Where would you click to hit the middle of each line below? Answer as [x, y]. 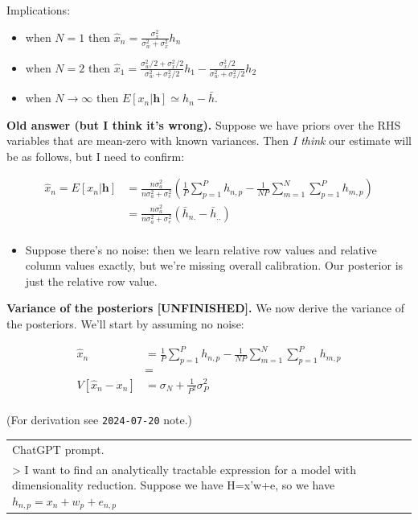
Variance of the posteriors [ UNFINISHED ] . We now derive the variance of [205, 308]
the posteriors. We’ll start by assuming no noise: [125, 324]
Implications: [39, 10]
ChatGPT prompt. [58, 449]
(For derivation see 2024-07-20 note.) [100, 420]
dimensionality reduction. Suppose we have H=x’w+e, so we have [174, 485]
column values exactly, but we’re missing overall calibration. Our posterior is [214, 265]
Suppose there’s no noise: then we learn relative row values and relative [201, 249]
